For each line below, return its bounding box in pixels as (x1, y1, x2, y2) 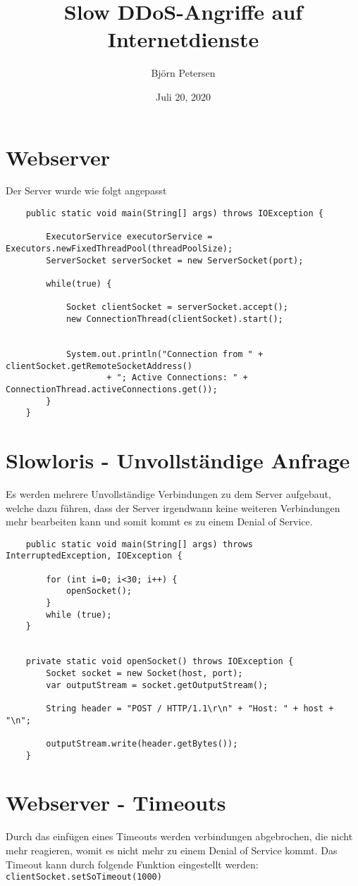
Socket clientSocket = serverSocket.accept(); (66, 302, 288, 313)
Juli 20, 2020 (156, 89, 211, 104)
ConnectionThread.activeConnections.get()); (6, 384, 218, 394)
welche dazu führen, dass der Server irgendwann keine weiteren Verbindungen (6, 500, 340, 515)
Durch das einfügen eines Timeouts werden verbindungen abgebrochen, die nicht (6, 829, 353, 844)
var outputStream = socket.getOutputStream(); (46, 680, 268, 690)
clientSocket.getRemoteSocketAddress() (6, 361, 192, 371)
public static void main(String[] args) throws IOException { (25, 208, 324, 219)
